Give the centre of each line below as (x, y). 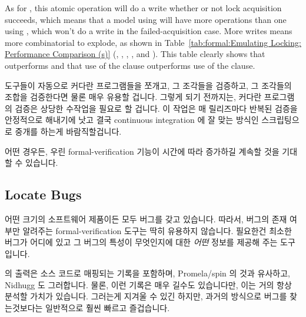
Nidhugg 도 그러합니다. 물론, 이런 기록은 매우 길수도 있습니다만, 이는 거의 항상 (148, 284)
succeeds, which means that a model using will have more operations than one (146, 19)
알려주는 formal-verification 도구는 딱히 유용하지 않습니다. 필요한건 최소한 (157, 230)
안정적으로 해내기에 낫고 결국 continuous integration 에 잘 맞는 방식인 (132, 120)
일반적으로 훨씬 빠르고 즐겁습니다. (108, 308)
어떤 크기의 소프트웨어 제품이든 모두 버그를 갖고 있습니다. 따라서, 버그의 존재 (146, 218)
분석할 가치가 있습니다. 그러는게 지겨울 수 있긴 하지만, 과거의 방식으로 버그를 (146, 296)
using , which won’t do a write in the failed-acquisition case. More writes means (149, 31)
